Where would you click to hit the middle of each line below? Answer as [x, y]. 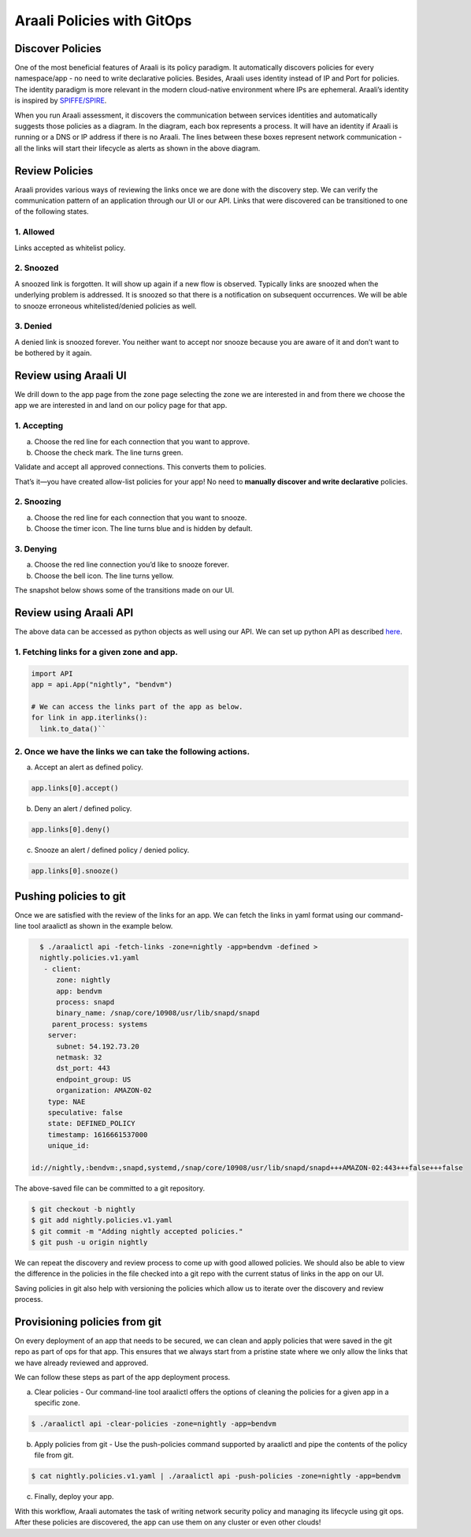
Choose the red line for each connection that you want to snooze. [141, 518]
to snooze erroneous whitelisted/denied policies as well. [106, 306]
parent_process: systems [100, 1024]
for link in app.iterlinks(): [89, 718]
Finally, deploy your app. [74, 1497]
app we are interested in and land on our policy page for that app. [121, 406]
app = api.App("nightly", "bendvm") [102, 684]
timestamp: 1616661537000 [98, 1135]
